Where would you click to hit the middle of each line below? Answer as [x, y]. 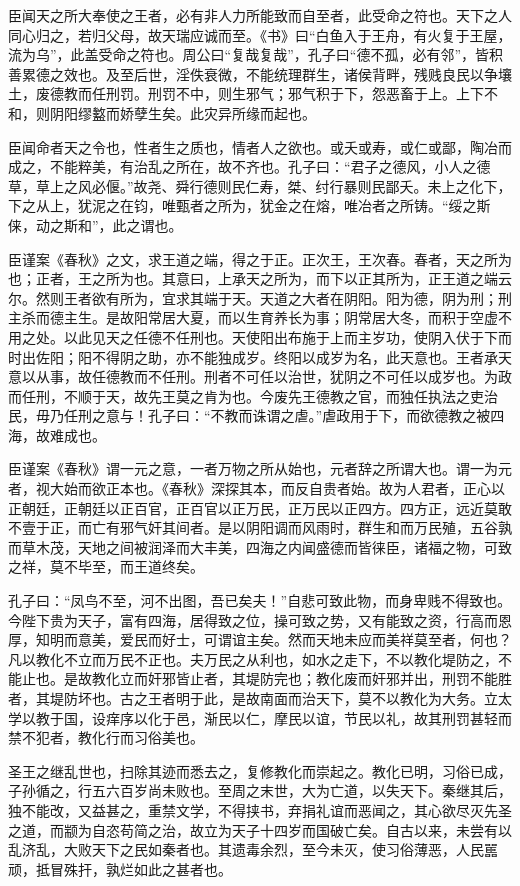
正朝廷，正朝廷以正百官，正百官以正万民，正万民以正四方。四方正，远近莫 [253, 507]
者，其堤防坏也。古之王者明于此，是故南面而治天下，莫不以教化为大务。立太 [260, 698]
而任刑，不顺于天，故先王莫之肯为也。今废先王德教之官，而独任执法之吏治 [253, 395]
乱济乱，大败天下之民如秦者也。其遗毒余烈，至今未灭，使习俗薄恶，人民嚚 [253, 849]
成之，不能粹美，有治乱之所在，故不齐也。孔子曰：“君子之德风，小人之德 [249, 166]
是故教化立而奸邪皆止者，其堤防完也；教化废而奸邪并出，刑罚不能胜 [287, 678]
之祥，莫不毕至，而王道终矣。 [106, 566]
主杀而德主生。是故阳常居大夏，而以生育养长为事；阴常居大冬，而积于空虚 [253, 317]
